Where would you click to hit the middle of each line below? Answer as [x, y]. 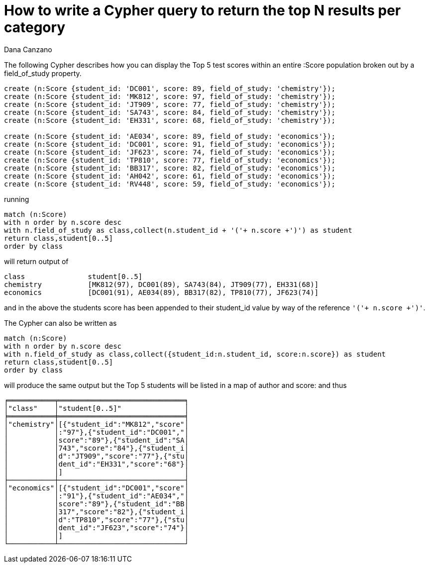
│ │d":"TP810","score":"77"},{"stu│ [96, 520]
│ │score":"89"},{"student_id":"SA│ [96, 440]
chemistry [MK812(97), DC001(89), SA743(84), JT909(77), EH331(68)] [161, 284]
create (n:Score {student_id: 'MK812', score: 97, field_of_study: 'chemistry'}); [170, 96]
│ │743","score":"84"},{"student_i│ [96, 448]
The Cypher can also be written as [60, 323]
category [35, 27]
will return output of [36, 261]
